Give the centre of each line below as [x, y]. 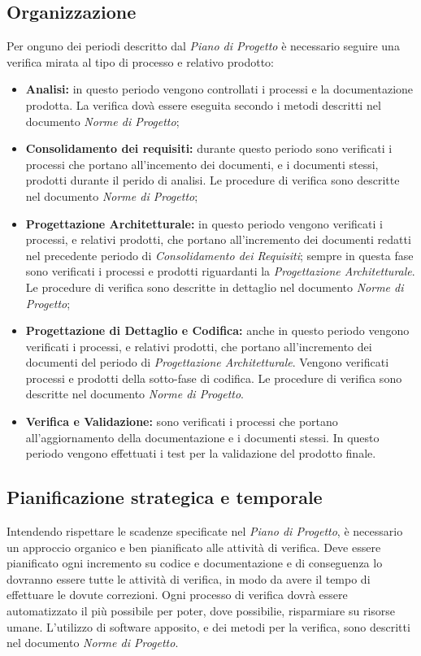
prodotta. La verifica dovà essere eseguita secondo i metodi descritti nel [203, 104]
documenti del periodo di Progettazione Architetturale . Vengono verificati [207, 362]
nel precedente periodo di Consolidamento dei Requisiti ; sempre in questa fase [219, 255]
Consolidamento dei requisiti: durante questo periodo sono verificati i [209, 148]
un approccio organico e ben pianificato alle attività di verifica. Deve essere [194, 547]
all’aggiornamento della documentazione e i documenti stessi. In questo [202, 437]
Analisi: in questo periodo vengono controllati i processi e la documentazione [219, 89]
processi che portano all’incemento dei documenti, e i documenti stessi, [202, 164]
